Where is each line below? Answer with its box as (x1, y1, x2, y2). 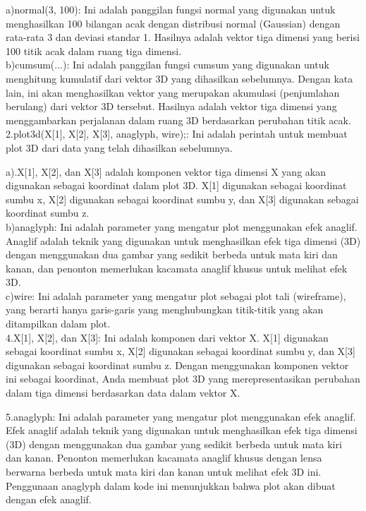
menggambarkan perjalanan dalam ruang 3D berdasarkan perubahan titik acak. (6, 112, 351, 127)
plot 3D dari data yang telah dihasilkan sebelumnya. (6, 140, 233, 155)
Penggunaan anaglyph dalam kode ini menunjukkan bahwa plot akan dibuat (6, 478, 336, 493)
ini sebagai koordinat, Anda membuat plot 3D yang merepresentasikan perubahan (6, 371, 360, 386)
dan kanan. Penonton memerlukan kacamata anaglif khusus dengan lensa (6, 450, 322, 465)
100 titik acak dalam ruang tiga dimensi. (6, 43, 182, 58)
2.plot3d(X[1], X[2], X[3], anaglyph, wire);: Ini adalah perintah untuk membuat (6, 126, 348, 141)
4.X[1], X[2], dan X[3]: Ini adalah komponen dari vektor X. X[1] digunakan (6, 330, 329, 344)
